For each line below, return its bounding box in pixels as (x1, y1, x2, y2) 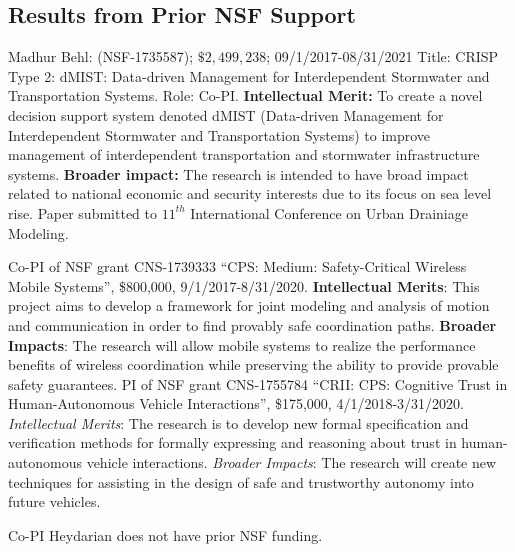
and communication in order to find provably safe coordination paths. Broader (8, 314, 497, 335)
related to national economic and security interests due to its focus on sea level (8, 183, 492, 204)
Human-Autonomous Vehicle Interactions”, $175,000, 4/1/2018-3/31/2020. (8, 393, 464, 414)
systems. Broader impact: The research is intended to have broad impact (8, 163, 469, 184)
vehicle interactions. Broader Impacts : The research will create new (86, 452, 497, 473)
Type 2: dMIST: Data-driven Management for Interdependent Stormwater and (8, 65, 490, 86)
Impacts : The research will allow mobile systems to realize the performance (8, 334, 476, 355)
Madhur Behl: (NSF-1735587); (8, 46, 194, 67)
